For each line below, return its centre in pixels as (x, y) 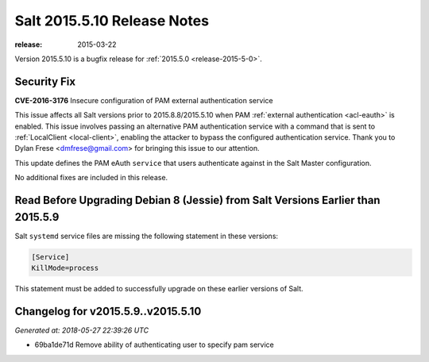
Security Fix (45, 81)
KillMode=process (65, 268)
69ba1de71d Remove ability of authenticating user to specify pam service (154, 345)
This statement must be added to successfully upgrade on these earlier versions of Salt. (159, 289)
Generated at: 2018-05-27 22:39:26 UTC (82, 330)
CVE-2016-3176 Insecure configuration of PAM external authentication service (144, 100)
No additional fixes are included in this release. (91, 178)
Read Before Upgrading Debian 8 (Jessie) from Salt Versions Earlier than (197, 200)
